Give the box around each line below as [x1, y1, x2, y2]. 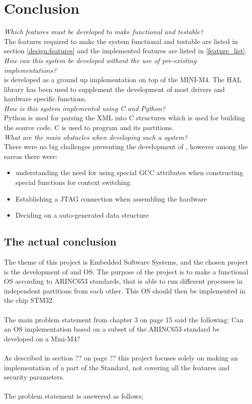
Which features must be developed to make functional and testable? [4, 26, 204, 37]
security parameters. [4, 372, 65, 382]
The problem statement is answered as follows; [4, 391, 144, 401]
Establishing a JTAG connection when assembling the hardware [15, 193, 207, 203]
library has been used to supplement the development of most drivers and [4, 84, 225, 94]
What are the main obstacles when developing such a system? [4, 132, 187, 142]
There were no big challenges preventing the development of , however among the [4, 141, 248, 152]
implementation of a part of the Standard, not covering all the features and [4, 362, 230, 372]
